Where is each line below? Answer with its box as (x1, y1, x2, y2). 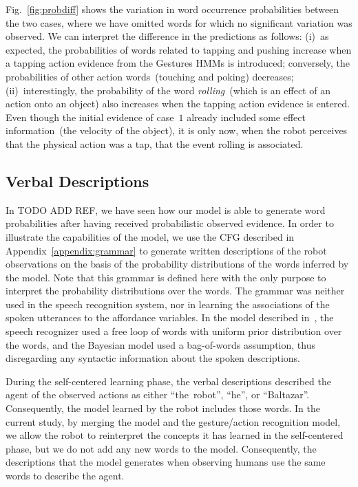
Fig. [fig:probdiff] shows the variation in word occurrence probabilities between (6, 2, 339, 16)
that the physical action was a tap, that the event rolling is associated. (6, 136, 304, 151)
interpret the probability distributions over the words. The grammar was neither (6, 283, 345, 298)
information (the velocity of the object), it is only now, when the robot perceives (6, 123, 348, 138)
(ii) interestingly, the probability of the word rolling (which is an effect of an (6, 83, 330, 97)
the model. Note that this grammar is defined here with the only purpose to (6, 270, 326, 284)
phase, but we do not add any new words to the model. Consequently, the (6, 441, 317, 455)
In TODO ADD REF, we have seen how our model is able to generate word (6, 202, 326, 217)
